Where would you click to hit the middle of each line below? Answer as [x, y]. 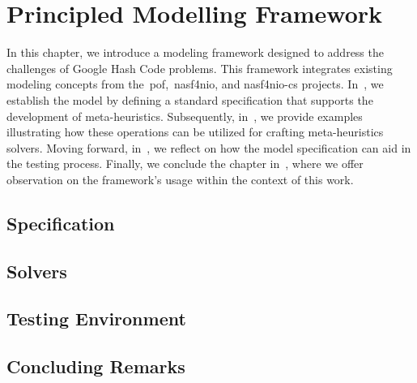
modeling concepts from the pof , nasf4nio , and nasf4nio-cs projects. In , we [195, 84]
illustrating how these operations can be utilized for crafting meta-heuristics [195, 132]
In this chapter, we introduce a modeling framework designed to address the [195, 52]
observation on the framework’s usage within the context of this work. [180, 179]
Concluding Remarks [96, 366]
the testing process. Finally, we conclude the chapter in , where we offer [185, 164]
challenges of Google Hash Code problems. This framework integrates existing [200, 68]
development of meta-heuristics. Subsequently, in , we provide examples [185, 116]
